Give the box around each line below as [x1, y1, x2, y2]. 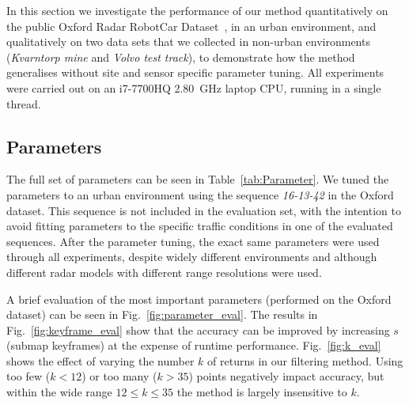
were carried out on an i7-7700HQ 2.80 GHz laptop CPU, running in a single [6, 79, 381, 96]
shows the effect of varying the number [6, 352, 195, 369]
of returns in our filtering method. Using [207, 352, 403, 369]
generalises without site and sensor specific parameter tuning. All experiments [6, 64, 384, 81]
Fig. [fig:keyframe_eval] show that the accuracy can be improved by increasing [6, 321, 390, 338]
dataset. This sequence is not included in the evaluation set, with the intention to [6, 202, 401, 218]
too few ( [6, 368, 51, 384]
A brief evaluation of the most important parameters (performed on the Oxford [6, 290, 392, 307]
